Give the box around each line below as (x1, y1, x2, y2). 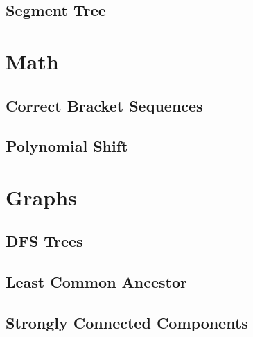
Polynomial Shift (6, 135, 128, 157)
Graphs (6, 182, 77, 211)
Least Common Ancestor (6, 271, 188, 293)
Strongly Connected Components (6, 312, 248, 334)
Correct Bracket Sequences (6, 94, 203, 116)
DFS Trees (6, 230, 83, 252)
